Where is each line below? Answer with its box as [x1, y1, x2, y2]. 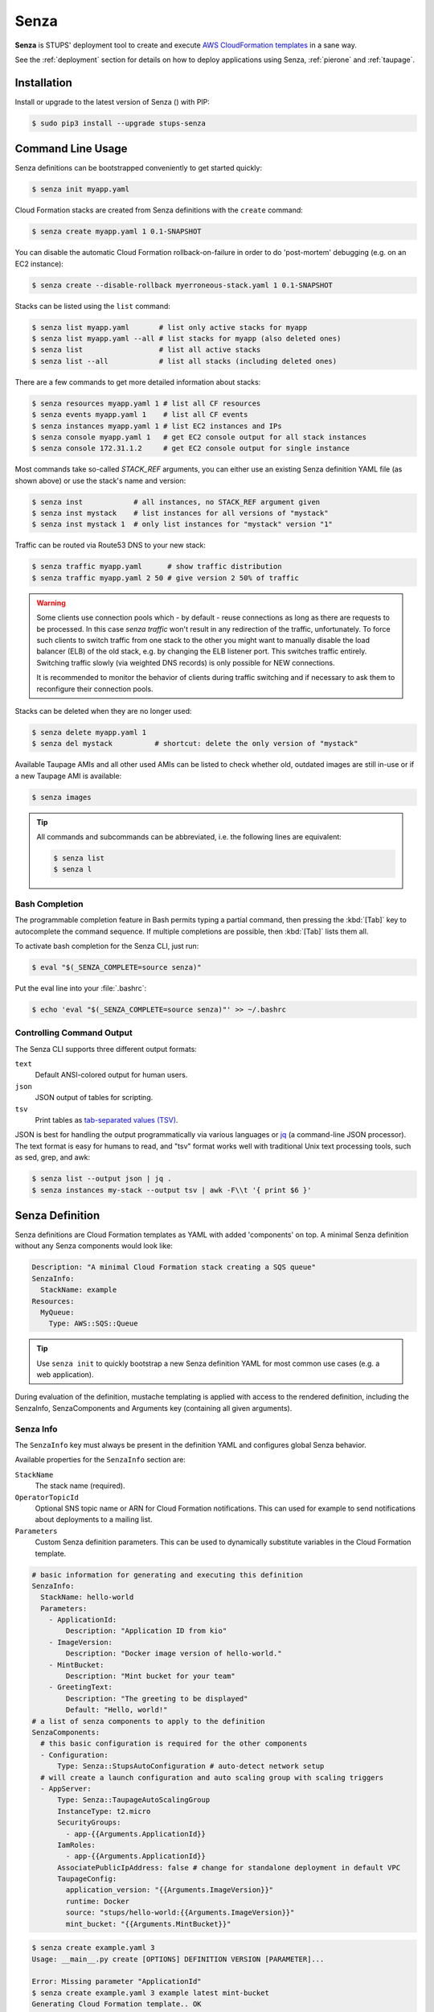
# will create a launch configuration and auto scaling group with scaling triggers [40, 1773, 384, 1782]
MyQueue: [40, 1308, 75, 1317]
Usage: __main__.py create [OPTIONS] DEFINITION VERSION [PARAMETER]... [31, 1954, 325, 1964]
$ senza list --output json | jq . [31, 1174, 172, 1183]
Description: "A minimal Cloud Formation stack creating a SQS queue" [31, 1263, 317, 1272]
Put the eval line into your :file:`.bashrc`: [14, 983, 147, 993]
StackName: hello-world [40, 1593, 134, 1602]
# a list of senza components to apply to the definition [31, 1717, 265, 1725]
